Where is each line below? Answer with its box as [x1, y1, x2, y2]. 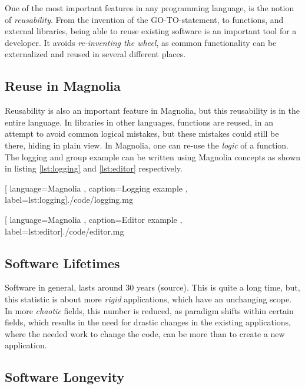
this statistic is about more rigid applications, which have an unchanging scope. [5, 292, 292, 305]
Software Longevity [5, 368, 125, 386]
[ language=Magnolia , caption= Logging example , [5, 182, 188, 194]
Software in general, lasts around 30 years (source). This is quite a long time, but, [5, 281, 300, 294]
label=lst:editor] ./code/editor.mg [5, 225, 124, 237]
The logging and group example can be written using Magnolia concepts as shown [5, 150, 301, 163]
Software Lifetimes [5, 253, 120, 272]
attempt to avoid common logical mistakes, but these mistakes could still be [5, 127, 279, 140]
